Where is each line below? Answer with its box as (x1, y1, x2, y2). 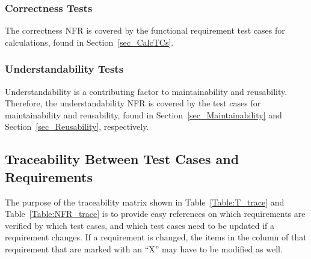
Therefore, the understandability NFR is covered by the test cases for (5, 97, 261, 109)
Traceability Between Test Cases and (5, 150, 239, 168)
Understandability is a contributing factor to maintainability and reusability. (5, 85, 288, 97)
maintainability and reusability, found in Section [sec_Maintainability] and (5, 108, 282, 121)
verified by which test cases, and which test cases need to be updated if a (5, 219, 275, 231)
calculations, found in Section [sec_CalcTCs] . (5, 35, 174, 48)
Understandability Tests (5, 61, 124, 76)
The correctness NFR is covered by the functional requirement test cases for (5, 24, 285, 37)
